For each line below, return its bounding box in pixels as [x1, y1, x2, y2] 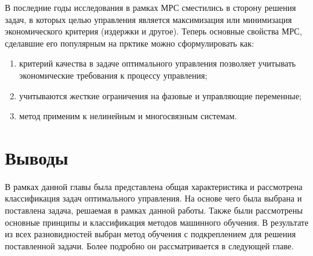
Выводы [5, 145, 68, 169]
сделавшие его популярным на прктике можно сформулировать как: [5, 36, 254, 49]
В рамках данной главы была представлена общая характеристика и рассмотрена [5, 180, 303, 192]
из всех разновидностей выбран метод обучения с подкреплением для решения [5, 228, 296, 240]
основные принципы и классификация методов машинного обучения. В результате [5, 215, 309, 228]
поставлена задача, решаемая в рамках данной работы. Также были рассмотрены [5, 204, 303, 217]
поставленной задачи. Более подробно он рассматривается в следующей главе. [5, 239, 294, 252]
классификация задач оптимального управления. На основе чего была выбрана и [5, 192, 302, 205]
